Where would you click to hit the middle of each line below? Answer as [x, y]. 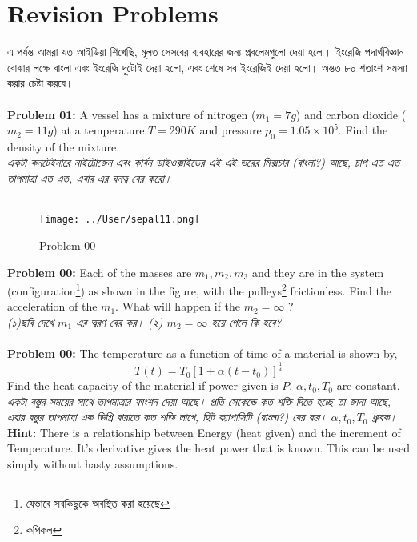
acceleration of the [52, 306]
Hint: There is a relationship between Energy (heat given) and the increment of [204, 432]
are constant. [368, 385]
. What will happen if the [178, 306]
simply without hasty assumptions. [93, 464]
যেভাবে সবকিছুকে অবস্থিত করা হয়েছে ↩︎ [98, 502]
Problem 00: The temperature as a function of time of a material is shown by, [202, 353]
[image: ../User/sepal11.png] [120, 220]
